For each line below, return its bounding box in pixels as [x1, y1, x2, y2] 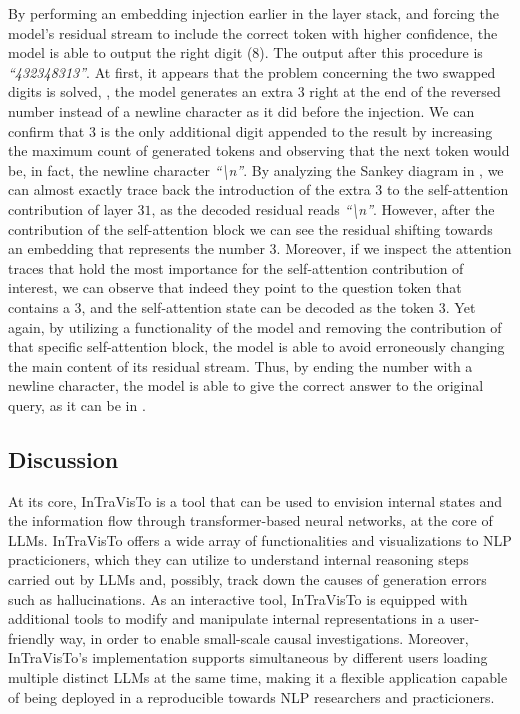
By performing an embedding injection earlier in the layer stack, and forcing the [8, 3, 499, 23]
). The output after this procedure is [259, 42, 483, 63]
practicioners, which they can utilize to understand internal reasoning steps [8, 549, 469, 570]
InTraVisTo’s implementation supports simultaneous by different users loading [8, 647, 488, 668]
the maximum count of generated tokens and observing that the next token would [8, 140, 510, 161]
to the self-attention [386, 179, 509, 200]
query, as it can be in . [8, 394, 146, 415]
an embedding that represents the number [8, 238, 265, 259]
